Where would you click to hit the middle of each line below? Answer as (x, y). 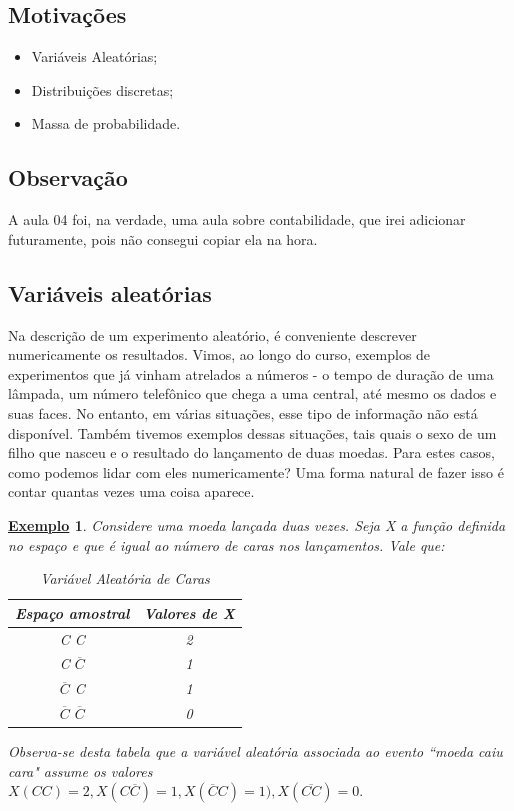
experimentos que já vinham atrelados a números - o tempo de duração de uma (251, 373)
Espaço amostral (72, 612)
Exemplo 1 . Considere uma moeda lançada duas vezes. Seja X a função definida (257, 524)
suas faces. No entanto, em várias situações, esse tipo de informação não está (243, 412)
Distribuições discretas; (102, 89)
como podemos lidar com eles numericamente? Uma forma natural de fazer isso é (256, 471)
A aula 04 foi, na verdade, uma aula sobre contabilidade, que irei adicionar (237, 219)
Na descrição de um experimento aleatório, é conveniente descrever (212, 334)
